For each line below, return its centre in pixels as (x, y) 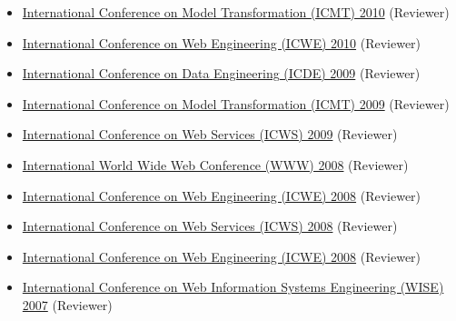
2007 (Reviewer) (67, 304)
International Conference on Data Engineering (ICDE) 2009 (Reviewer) (221, 73)
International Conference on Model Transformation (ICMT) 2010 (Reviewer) (236, 12)
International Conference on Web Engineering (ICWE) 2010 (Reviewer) (222, 42)
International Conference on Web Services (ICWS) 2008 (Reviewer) (210, 226)
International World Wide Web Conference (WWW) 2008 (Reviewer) (215, 164)
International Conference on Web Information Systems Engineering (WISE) (233, 287)
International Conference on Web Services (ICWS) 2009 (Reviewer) (210, 134)
